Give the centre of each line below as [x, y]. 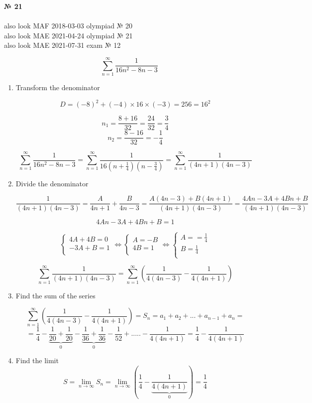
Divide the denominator [52, 183]
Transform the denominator [58, 87]
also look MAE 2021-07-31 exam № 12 [62, 45]
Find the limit [37, 360]
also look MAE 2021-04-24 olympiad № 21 [68, 35]
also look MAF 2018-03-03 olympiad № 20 [68, 26]
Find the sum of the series [55, 295]
